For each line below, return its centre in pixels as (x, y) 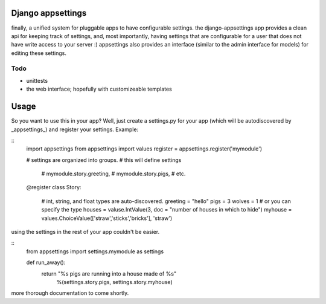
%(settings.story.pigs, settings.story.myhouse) (114, 282)
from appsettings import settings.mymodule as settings (95, 251)
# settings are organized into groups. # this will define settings (104, 160)
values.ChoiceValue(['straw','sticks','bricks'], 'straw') (107, 218)
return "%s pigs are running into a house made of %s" (109, 273)
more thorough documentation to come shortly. (70, 293)
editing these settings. (39, 53)
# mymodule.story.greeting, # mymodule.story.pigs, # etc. (113, 174)
